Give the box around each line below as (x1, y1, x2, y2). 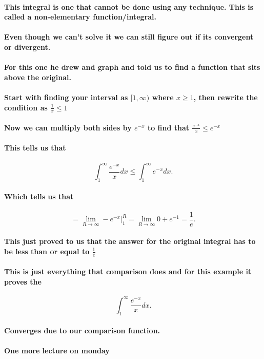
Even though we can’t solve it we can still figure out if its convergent (4, 31, 254, 42)
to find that (147, 122, 190, 133)
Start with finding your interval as (4, 91, 128, 102)
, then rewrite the (193, 91, 258, 102)
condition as (4, 102, 48, 112)
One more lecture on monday (4, 345, 110, 356)
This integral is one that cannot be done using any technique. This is (4, 1, 254, 12)
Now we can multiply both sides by (4, 122, 132, 133)
